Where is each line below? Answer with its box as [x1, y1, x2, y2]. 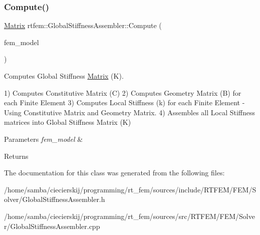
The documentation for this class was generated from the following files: [4, 167, 225, 178]
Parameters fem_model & [4, 133, 83, 144]
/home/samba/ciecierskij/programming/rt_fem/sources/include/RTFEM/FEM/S [4, 184, 256, 194]
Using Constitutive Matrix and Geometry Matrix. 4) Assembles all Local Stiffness [4, 107, 255, 117]
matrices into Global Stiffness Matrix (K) [4, 117, 131, 127]
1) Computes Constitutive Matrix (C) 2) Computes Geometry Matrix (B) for [4, 87, 241, 98]
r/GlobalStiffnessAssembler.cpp [4, 220, 100, 231]
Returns [4, 150, 29, 161]
